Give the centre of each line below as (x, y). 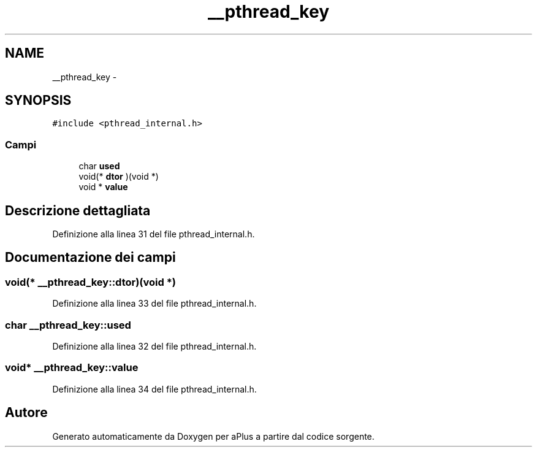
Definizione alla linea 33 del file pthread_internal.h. (154, 304)
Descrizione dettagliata (78, 210)
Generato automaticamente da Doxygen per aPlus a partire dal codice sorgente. (213, 436)
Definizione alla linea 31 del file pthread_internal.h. (154, 234)
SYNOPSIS (38, 101)
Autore (26, 413)
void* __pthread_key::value (72, 368)
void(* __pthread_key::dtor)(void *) (90, 282)
